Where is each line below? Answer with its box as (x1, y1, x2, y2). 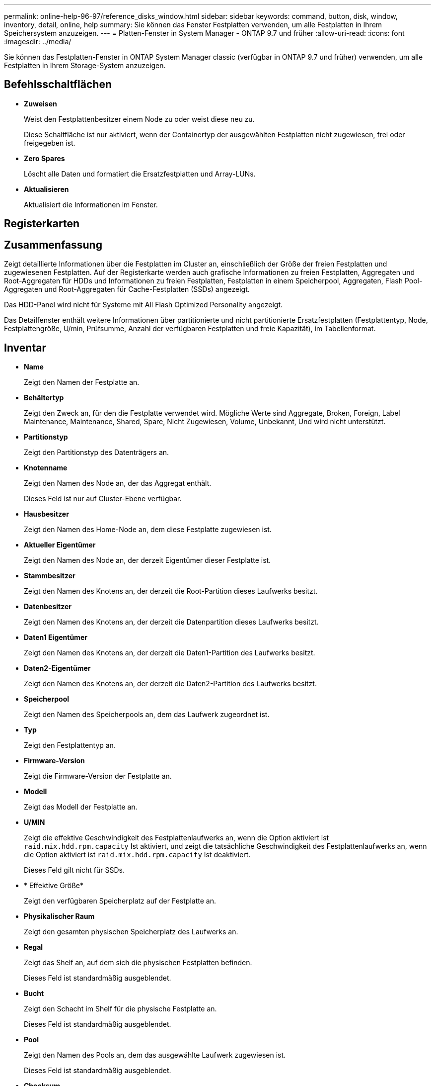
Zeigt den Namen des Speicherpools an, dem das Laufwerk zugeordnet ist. (24, 710, 270, 719)
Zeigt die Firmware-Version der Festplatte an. (24, 771, 172, 780)
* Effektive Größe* (24, 881, 83, 890)
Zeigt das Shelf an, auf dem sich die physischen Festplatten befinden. (24, 958, 252, 967)
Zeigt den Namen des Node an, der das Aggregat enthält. (24, 478, 212, 487)
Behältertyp (24, 393, 64, 402)
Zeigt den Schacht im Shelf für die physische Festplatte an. (24, 1004, 217, 1013)
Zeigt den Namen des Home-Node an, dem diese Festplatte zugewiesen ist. (24, 525, 272, 534)
